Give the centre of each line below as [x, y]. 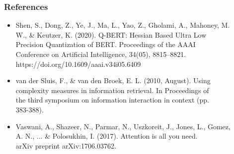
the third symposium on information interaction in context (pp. [113, 100]
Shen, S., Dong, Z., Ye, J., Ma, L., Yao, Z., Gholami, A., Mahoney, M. [123, 25]
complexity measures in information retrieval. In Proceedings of [112, 90]
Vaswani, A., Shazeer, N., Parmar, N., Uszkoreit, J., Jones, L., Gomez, [123, 126]
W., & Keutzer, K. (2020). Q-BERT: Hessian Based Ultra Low [111, 34]
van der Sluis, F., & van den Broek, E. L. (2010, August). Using [113, 80]
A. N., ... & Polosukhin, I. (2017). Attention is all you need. [107, 136]
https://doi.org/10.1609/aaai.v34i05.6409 [78, 64]
